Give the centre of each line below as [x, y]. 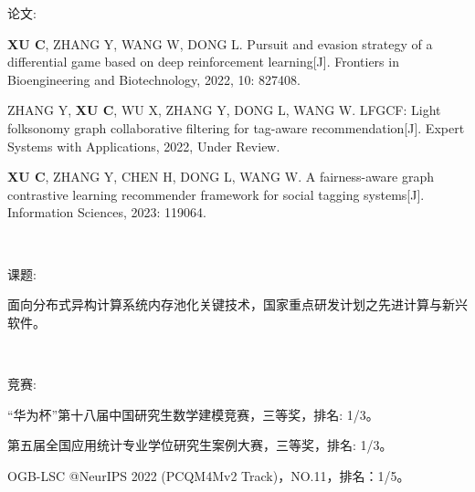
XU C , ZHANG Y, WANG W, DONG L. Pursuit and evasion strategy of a [220, 43]
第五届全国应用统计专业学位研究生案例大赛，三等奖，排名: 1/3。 [200, 445]
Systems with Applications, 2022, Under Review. [144, 146]
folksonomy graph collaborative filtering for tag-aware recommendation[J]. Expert [236, 127]
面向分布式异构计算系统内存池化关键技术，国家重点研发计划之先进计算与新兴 [237, 304]
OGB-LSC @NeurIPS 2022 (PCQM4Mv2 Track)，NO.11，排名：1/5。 [209, 475]
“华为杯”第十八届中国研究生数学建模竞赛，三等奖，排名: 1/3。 [193, 414]
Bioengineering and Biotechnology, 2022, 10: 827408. [154, 79]
